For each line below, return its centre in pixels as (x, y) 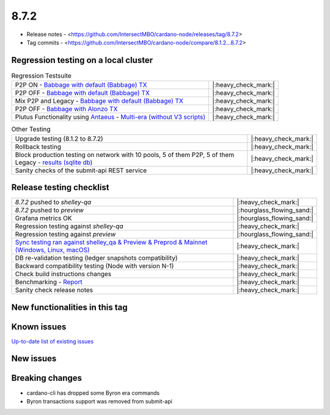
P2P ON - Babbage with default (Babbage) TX (81, 85)
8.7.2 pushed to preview (49, 210)
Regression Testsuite (41, 76)
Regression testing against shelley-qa (69, 226)
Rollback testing (38, 147)
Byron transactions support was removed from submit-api (99, 401)
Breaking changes (47, 378)
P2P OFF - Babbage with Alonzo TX (66, 109)
